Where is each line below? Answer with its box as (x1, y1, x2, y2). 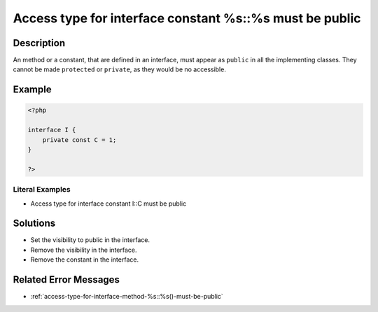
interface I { (27, 126, 76, 134)
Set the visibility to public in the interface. (30, 236, 150, 244)
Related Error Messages (13, 274, 120, 286)
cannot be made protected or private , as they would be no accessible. (13, 65, 227, 73)
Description (13, 37, 66, 49)
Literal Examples (13, 185, 71, 194)
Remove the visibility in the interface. (30, 246, 137, 254)
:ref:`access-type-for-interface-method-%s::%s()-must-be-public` (30, 292, 223, 301)
